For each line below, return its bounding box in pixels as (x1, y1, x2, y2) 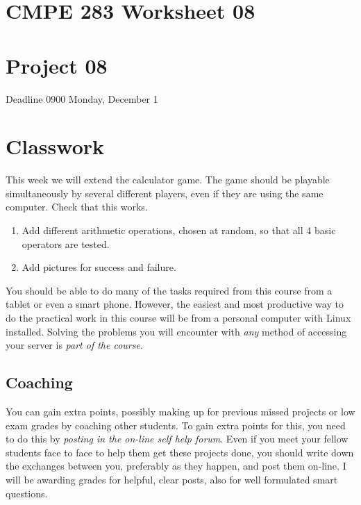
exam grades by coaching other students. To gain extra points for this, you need (6, 417, 346, 432)
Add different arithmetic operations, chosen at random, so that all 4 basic (22, 223, 336, 237)
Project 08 (6, 51, 108, 79)
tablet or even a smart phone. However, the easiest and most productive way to (6, 297, 344, 311)
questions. (6, 486, 48, 500)
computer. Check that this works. (6, 199, 148, 214)
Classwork (6, 132, 105, 160)
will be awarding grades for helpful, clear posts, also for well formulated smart (6, 472, 338, 486)
